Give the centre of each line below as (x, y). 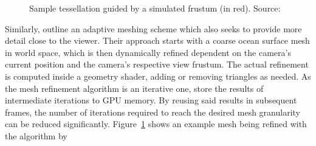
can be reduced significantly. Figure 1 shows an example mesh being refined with (156, 124)
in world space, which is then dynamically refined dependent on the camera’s (148, 52)
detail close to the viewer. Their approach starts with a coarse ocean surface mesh (157, 40)
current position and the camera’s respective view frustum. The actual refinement (157, 64)
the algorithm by (36, 135)
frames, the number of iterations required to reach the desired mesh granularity (153, 112)
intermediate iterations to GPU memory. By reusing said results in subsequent (151, 100)
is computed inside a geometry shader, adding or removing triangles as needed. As (158, 76)
